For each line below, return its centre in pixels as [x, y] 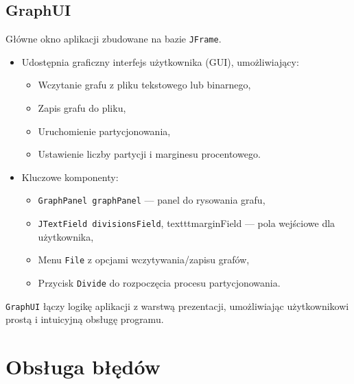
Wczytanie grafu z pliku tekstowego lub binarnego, [144, 85]
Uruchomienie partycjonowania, [104, 131]
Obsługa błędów [83, 367]
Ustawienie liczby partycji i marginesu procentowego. [149, 154]
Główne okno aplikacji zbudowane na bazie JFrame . [114, 39]
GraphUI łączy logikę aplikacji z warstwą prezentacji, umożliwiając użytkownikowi [177, 305]
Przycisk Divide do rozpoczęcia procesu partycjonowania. [159, 282]
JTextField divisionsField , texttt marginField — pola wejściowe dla [187, 223]
